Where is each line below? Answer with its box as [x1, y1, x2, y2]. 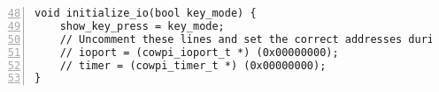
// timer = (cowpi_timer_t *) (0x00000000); [59, 59, 327, 72]
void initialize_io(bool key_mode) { [35, 7, 257, 19]
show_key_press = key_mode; [59, 19, 225, 32]
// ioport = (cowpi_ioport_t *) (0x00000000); [59, 46, 339, 59]
